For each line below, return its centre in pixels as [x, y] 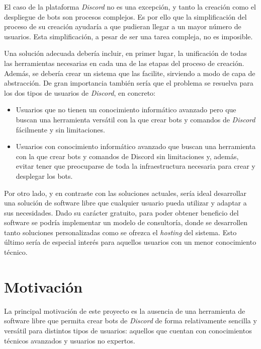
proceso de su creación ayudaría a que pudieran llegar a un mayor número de [123, 26]
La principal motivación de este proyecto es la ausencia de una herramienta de [125, 310]
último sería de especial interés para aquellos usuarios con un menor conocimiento [130, 242]
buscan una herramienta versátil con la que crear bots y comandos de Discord [136, 119]
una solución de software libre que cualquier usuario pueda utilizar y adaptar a [125, 203]
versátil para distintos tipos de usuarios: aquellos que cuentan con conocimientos [128, 330]
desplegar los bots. [44, 176]
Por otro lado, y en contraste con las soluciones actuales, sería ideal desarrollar [125, 193]
